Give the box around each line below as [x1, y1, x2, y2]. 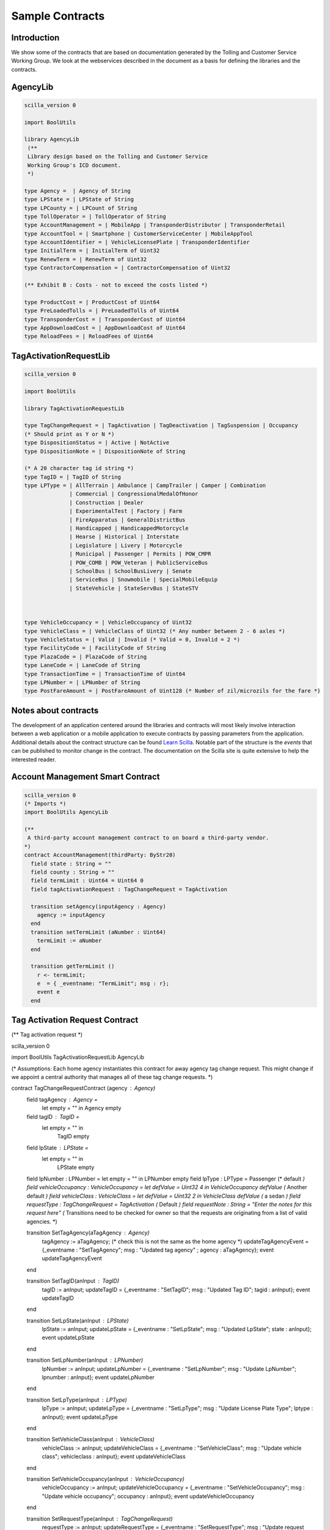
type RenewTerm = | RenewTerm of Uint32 [24, 256, 147, 263]
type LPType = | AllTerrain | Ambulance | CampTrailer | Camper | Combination [24, 482, 266, 489]
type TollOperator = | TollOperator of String [24, 213, 166, 220]
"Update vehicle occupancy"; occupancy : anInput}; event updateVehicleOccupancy [42, 1492, 255, 1499]
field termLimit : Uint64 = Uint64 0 [31, 877, 144, 884]
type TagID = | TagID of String [24, 473, 122, 480]
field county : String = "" [31, 869, 115, 876]
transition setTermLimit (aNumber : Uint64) [31, 928, 166, 936]
